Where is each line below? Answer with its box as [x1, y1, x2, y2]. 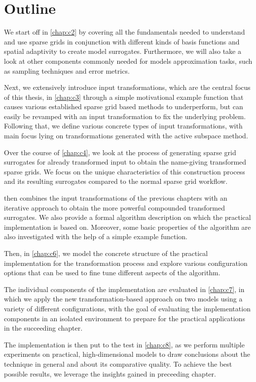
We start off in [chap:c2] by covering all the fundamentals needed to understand [4, 27, 245, 37]
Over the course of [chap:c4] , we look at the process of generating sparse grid [4, 147, 236, 157]
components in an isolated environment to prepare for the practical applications [4, 313, 245, 323]
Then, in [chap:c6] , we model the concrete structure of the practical [4, 248, 208, 258]
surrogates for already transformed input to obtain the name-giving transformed [4, 157, 247, 167]
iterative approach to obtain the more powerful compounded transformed [4, 202, 225, 212]
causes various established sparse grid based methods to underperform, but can [4, 101, 243, 112]
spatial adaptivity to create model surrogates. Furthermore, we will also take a [4, 46, 241, 56]
